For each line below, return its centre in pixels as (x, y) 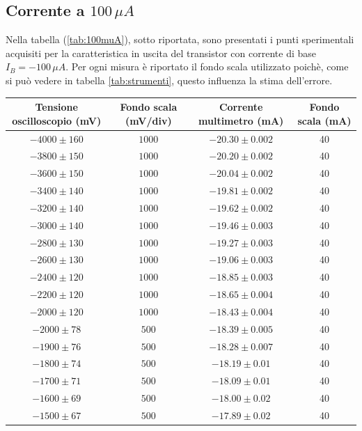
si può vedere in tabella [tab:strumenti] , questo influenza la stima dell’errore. (169, 80)
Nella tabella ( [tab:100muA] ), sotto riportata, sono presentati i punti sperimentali (180, 39)
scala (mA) (324, 120)
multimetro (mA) (241, 120)
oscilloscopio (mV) (57, 120)
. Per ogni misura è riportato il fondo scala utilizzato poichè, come (207, 66)
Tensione (56, 107)
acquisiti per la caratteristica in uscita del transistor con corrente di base (161, 53)
